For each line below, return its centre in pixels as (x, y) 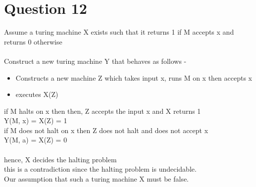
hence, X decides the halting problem (60, 159)
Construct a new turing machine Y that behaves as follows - (95, 61)
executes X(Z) (37, 94)
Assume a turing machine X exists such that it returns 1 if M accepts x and (119, 32)
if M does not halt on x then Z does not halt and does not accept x (106, 130)
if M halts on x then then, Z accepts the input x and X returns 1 (102, 111)
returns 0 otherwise (33, 41)
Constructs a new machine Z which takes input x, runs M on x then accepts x (134, 77)
